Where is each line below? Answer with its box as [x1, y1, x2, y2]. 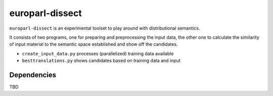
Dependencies [9, 70, 57, 79]
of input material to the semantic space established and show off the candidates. [9, 41, 178, 47]
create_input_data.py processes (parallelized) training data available [22, 50, 174, 56]
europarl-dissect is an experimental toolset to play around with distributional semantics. [9, 25, 200, 31]
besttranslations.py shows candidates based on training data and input [22, 58, 180, 64]
